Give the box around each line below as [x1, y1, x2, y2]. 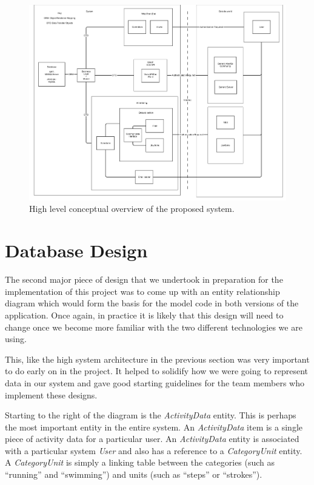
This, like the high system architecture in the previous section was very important [5, 352, 310, 365]
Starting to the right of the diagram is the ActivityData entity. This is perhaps [5, 409, 296, 421]
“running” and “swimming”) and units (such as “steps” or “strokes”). [5, 468, 262, 481]
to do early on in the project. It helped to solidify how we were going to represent [5, 365, 309, 377]
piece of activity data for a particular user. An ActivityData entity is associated [5, 432, 299, 445]
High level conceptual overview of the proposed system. [29, 202, 235, 215]
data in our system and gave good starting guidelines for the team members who [5, 376, 305, 389]
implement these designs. [5, 388, 98, 401]
